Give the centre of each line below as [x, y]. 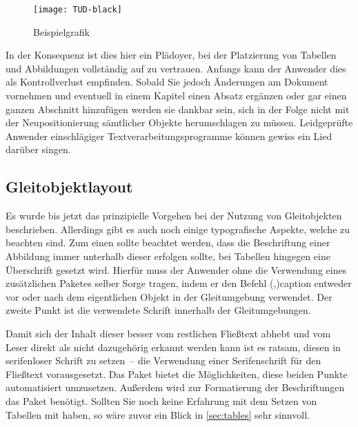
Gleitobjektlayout [69, 187]
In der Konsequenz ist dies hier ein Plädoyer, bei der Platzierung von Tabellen [171, 55]
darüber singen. [38, 149]
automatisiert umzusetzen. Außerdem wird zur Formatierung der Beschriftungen [175, 387]
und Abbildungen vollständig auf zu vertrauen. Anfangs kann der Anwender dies [176, 68]
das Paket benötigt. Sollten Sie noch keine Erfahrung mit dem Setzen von [161, 400]
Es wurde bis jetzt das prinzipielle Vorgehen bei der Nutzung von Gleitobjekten [174, 216]
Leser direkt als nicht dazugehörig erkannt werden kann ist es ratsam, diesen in [173, 347]
